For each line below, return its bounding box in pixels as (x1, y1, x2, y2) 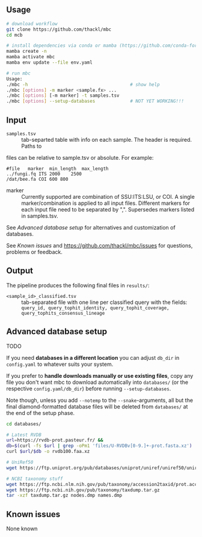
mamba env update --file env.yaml (6, 59, 93, 65)
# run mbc (6, 70, 31, 76)
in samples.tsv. (21, 213, 58, 219)
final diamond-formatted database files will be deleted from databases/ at (6, 402, 188, 410)
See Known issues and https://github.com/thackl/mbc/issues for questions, (6, 242, 193, 249)
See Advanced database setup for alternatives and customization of (6, 224, 176, 231)
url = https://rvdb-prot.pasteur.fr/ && (6, 437, 103, 443)
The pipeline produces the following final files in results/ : (6, 282, 150, 289)
